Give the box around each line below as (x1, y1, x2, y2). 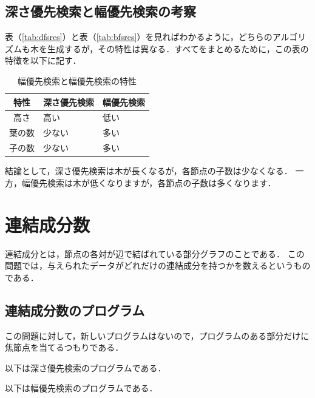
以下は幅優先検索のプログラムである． (5, 382, 158, 394)
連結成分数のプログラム (5, 300, 145, 319)
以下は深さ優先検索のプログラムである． (5, 361, 166, 374)
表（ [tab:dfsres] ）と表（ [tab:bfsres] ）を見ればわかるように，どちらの (5, 30, 273, 43)
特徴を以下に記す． (5, 54, 81, 67)
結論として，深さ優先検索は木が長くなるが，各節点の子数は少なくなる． (5, 164, 293, 177)
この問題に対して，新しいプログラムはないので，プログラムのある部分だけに (5, 329, 310, 342)
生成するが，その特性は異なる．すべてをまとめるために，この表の (47, 42, 309, 55)
